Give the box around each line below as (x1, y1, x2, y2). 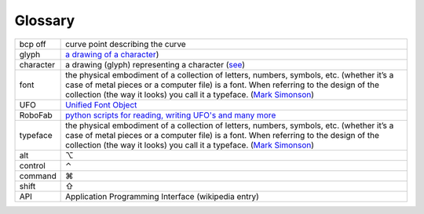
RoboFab (19, 110, 53, 121)
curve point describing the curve (65, 38, 186, 49)
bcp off (19, 38, 46, 49)
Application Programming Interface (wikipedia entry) (65, 190, 259, 201)
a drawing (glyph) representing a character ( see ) (65, 59, 246, 70)
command (19, 170, 57, 181)
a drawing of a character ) (65, 49, 159, 60)
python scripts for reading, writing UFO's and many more (65, 110, 276, 121)
